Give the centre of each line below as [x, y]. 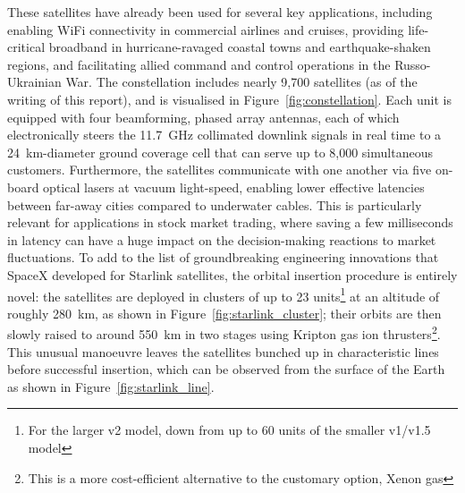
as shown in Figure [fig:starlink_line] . [111, 386]
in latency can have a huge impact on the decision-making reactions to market [222, 239]
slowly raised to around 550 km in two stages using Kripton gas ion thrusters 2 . [224, 332]
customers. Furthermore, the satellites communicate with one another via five [220, 170]
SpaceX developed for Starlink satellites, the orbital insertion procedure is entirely [232, 274]
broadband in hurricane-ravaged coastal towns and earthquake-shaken [240, 47]
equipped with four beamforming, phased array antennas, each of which [203, 117]
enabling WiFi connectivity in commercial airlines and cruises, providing [206, 29]
